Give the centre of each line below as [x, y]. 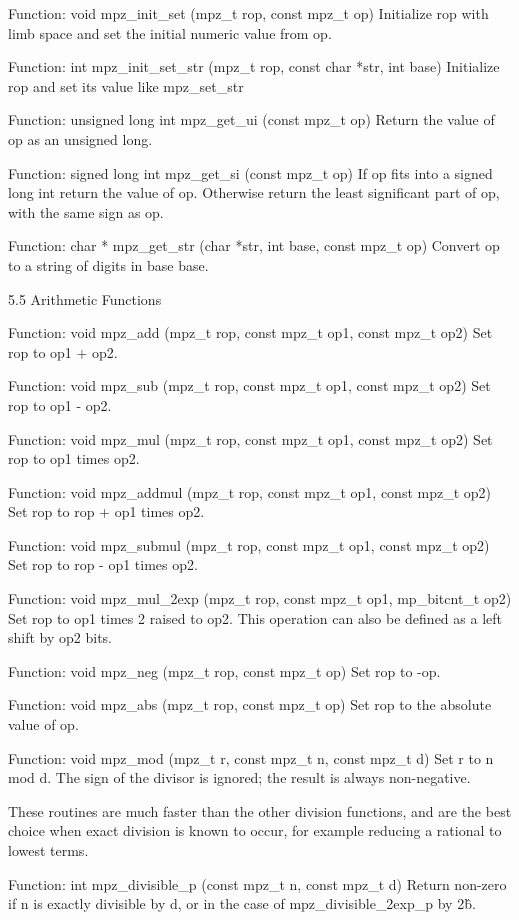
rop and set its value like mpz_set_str [126, 85]
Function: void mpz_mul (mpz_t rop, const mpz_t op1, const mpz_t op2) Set [250, 438]
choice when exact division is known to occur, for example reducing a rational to [255, 830]
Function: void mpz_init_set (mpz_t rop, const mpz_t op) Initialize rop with [248, 13]
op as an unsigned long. [80, 138]
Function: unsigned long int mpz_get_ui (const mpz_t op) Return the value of [251, 119]
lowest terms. [48, 850]
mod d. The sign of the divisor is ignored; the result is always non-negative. [239, 777]
